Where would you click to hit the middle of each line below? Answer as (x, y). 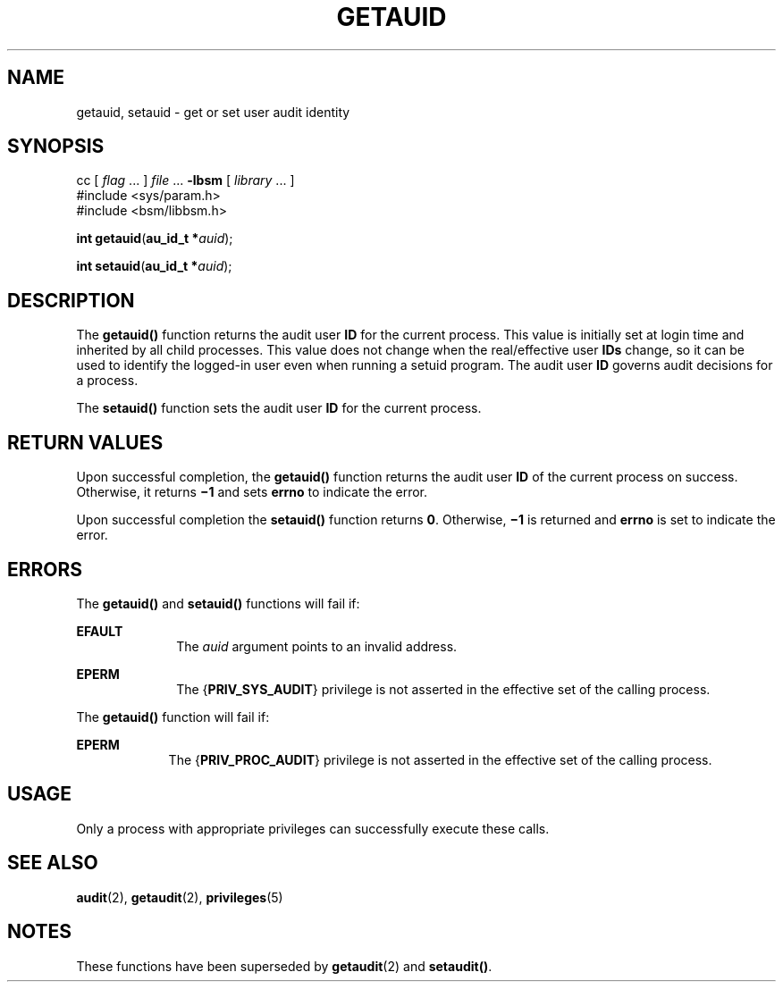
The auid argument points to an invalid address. (317, 646)
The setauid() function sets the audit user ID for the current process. (279, 408)
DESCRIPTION (71, 300)
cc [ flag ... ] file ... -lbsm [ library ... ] (185, 180)
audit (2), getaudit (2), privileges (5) (180, 897)
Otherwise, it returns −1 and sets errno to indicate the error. (252, 492)
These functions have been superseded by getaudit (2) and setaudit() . (284, 966)
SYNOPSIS (56, 147)
